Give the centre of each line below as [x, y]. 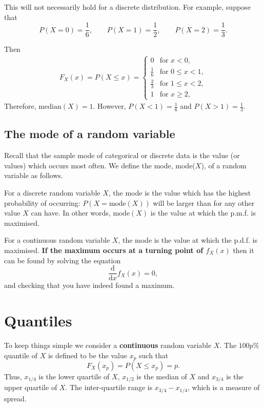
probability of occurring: [42, 202]
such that [154, 355]
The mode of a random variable [90, 134]
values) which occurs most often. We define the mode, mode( [100, 165]
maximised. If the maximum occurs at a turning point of [104, 250]
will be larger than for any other [204, 202]
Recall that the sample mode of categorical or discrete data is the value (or [122, 155]
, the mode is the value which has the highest [180, 192]
